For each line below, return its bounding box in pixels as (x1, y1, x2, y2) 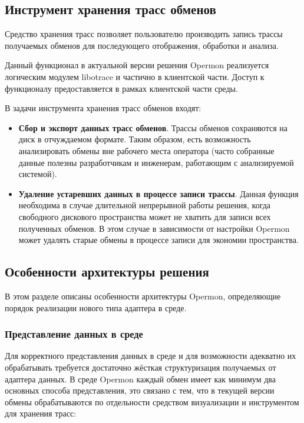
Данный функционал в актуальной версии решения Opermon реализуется (5, 59, 269, 71)
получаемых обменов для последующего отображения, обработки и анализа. (5, 39, 279, 51)
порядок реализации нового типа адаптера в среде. (5, 301, 187, 314)
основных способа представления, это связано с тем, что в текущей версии (5, 384, 275, 397)
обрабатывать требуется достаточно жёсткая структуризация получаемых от (5, 361, 276, 373)
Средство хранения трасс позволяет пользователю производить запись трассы (5, 28, 283, 40)
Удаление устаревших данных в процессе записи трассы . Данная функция (18, 187, 299, 199)
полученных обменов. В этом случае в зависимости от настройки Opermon (18, 222, 290, 234)
